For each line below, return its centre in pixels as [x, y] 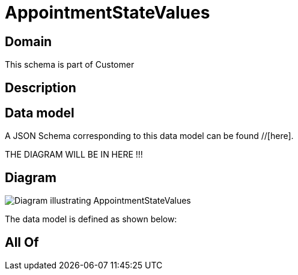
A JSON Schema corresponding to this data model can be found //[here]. [149, 136]
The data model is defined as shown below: [91, 219]
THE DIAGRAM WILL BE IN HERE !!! [74, 155]
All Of [22, 242]
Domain [29, 41]
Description [41, 87]
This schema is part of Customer [70, 65]
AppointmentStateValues [108, 13]
